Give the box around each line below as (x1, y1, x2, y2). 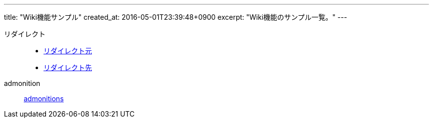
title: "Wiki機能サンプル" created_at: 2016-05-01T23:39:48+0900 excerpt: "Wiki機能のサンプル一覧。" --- (4, 13, 347, 21)
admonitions (24, 94, 64, 103)
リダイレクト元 (43, 46, 92, 55)
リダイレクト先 (43, 63, 92, 72)
